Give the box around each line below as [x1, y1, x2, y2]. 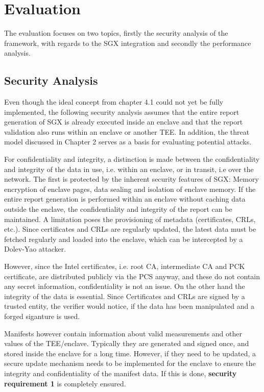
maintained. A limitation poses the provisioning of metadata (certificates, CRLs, [4, 213, 256, 224]
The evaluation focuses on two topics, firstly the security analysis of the [4, 28, 228, 38]
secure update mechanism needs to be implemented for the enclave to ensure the [4, 358, 256, 369]
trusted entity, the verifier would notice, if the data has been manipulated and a [4, 301, 254, 311]
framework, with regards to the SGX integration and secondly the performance [4, 37, 251, 48]
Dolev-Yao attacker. [4, 243, 66, 254]
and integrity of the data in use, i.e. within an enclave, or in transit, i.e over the [4, 163, 254, 174]
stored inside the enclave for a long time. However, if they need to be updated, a [4, 348, 256, 358]
